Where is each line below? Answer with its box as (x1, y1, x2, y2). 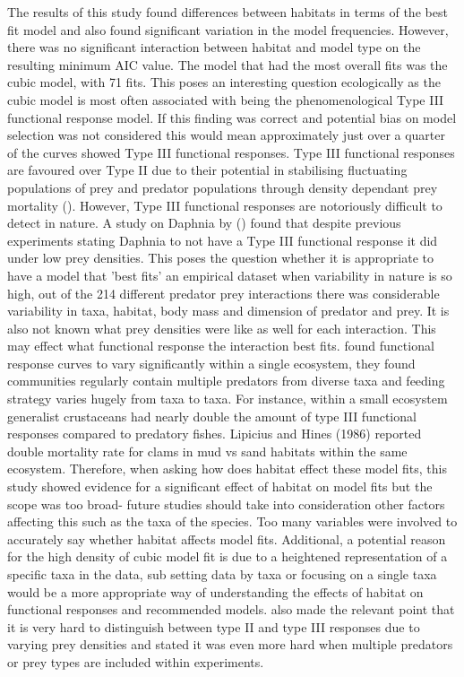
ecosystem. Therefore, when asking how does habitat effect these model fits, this (7, 459, 447, 478)
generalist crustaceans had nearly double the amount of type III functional (7, 406, 417, 425)
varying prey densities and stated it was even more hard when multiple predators (7, 635, 453, 654)
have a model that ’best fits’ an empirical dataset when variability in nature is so (7, 265, 452, 284)
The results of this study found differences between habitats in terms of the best (7, 3, 448, 21)
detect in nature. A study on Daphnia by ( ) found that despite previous (7, 213, 401, 232)
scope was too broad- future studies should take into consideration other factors (7, 494, 445, 513)
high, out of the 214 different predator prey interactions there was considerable (7, 283, 440, 302)
